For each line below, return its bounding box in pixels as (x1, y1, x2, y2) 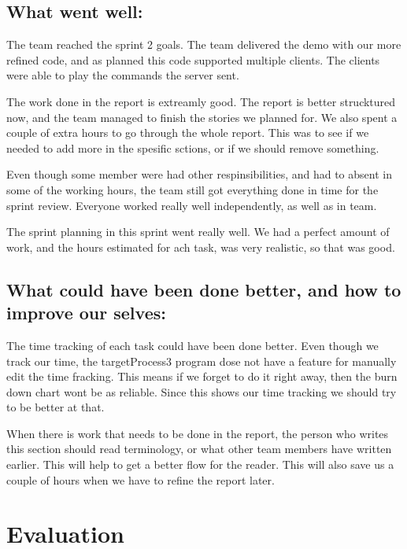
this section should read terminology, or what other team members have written (6, 440, 392, 457)
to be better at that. (6, 399, 105, 415)
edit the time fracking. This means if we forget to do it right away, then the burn (6, 368, 398, 385)
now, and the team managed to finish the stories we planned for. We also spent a (6, 109, 398, 125)
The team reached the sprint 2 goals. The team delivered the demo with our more (6, 36, 401, 53)
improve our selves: (6, 300, 166, 325)
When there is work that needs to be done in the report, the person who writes (6, 425, 389, 441)
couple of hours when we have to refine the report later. (6, 471, 275, 488)
